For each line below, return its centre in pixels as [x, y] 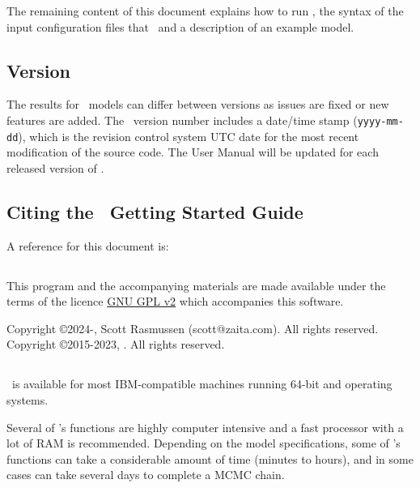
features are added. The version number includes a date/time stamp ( [182, 120]
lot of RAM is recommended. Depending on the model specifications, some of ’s [204, 443]
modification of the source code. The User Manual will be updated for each [193, 152]
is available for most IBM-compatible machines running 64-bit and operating [202, 384]
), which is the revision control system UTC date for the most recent [189, 136]
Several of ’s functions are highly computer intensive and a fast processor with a [205, 427]
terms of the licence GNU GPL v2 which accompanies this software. [175, 301]
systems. [28, 400]
